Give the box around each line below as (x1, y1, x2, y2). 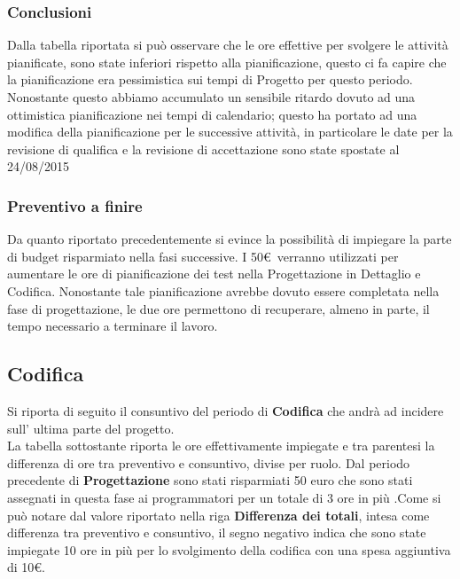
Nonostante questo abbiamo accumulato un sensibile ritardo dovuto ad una (7, 88, 416, 106)
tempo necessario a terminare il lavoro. (7, 317, 218, 335)
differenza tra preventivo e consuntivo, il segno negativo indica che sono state (7, 523, 426, 542)
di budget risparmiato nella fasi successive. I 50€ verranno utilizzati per (7, 246, 399, 265)
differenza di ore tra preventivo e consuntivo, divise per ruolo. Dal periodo (7, 453, 410, 472)
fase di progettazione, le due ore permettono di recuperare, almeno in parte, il (7, 299, 430, 317)
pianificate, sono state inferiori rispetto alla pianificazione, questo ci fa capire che (7, 52, 447, 71)
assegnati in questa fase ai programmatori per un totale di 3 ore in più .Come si (7, 488, 441, 506)
